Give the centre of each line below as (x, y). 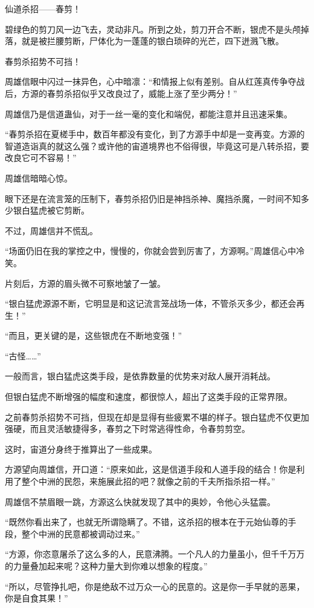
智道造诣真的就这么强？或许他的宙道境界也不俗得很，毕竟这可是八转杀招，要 (157, 145)
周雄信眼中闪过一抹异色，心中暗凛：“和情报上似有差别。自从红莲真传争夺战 (155, 81)
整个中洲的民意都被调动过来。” (81, 533)
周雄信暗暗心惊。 (39, 178)
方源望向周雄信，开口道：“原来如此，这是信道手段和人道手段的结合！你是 (151, 469)
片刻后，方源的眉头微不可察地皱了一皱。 (85, 283)
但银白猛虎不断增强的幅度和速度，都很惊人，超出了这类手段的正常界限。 (149, 397)
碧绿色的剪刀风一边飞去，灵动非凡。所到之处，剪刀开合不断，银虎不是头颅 (153, 29)
